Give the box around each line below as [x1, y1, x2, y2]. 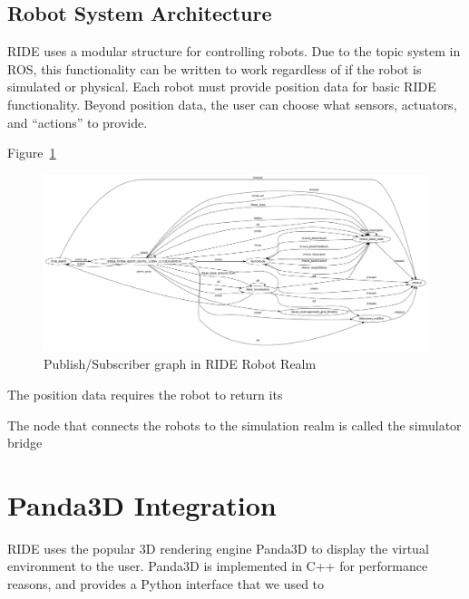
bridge [7, 433, 43, 452]
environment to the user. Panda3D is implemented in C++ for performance [7, 556, 428, 575]
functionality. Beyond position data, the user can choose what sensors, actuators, [7, 94, 457, 113]
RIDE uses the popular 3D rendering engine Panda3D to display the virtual [7, 538, 429, 557]
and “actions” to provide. [7, 112, 148, 131]
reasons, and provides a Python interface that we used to [7, 575, 325, 594]
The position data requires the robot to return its [7, 384, 283, 403]
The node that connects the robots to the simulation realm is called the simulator [7, 415, 462, 434]
